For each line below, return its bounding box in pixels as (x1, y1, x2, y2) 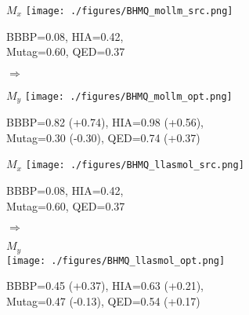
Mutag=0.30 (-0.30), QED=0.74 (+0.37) (6, 129, 200, 145)
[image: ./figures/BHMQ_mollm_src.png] (25, 5, 233, 16)
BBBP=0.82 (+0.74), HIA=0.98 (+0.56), (6, 114, 204, 130)
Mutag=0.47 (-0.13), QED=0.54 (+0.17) (6, 293, 200, 310)
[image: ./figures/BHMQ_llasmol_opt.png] (6, 255, 226, 266)
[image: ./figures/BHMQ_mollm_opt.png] (24, 90, 233, 102)
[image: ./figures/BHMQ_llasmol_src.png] (25, 159, 244, 171)
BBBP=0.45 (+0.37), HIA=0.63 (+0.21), (6, 277, 204, 294)
